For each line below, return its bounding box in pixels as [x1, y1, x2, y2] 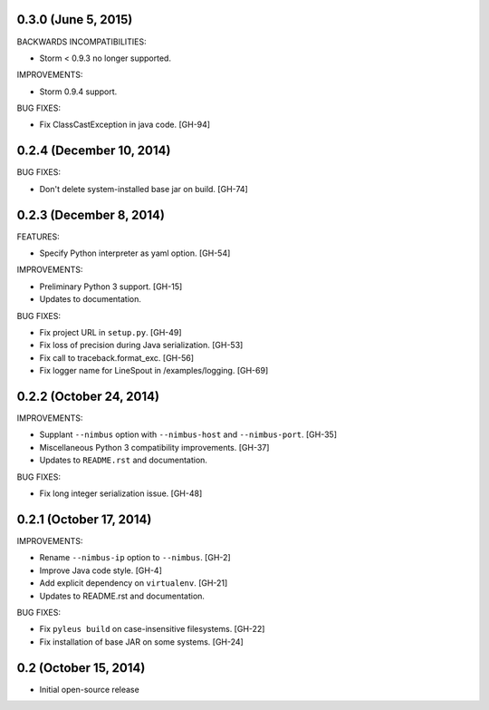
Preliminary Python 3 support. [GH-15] [39, 281, 183, 292]
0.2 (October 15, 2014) [16, 660, 146, 676]
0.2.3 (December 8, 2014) [16, 207, 165, 222]
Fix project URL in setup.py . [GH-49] [39, 327, 182, 338]
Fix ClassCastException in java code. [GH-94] [39, 119, 211, 131]
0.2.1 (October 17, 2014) [16, 511, 152, 527]
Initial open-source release [39, 684, 139, 695]
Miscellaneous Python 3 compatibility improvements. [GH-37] [39, 442, 270, 452]
